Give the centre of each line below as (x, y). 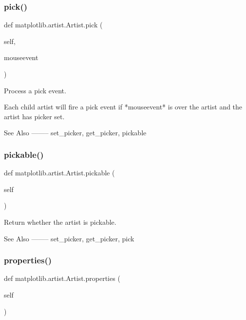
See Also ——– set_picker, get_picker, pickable (75, 133)
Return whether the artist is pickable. (60, 222)
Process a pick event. (35, 90)
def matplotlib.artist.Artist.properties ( (62, 278)
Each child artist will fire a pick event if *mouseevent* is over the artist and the (123, 107)
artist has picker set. (34, 116)
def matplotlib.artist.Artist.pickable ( (59, 173)
